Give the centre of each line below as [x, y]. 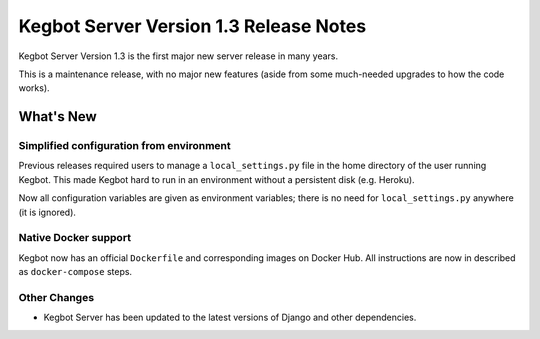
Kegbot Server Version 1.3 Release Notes [192, 26]
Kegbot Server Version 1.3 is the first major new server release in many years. [178, 56]
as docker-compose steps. [75, 272]
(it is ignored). [47, 212]
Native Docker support [75, 238]
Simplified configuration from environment [124, 146]
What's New [57, 116]
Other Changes [56, 297]
